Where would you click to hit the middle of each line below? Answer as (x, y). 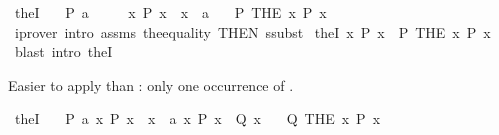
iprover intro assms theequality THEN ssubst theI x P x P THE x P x (252, 31)
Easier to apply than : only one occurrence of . (151, 84)
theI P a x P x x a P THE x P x (170, 12)
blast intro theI (63, 51)
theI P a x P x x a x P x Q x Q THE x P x (197, 118)
